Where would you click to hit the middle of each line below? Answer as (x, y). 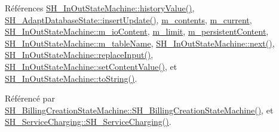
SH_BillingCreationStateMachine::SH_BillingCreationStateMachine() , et (139, 110)
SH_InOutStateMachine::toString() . (71, 78)
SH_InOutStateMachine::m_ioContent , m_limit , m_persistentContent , (137, 31)
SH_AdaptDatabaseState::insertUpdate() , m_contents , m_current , (128, 19)
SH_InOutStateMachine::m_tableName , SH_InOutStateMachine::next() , (140, 43)
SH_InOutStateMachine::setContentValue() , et (91, 66)
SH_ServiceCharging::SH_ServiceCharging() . (88, 122)
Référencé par (30, 98)
